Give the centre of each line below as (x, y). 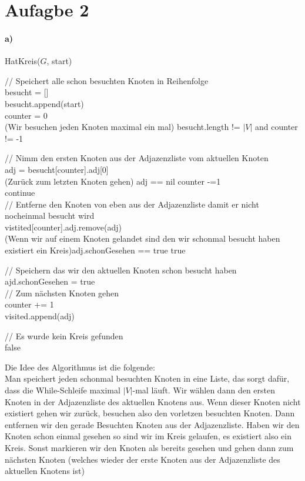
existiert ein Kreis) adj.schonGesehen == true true (95, 250)
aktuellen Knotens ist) (45, 471)
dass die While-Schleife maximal (63, 390)
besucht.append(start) (44, 103)
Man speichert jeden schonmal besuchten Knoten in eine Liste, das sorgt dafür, (147, 378)
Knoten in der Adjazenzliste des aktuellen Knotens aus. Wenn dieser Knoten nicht (153, 401)
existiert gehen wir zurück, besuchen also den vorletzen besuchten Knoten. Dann (150, 413)
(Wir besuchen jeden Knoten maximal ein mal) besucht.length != (123, 127)
